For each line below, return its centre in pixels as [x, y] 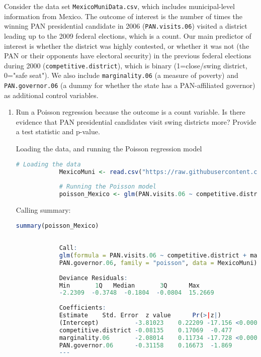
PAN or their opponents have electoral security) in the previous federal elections [128, 56]
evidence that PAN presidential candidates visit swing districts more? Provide [136, 121]
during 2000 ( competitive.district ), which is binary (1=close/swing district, [126, 65]
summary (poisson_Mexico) [57, 226]
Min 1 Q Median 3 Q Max [129, 285]
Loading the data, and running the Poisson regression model [109, 149]
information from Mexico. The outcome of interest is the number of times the [123, 16]
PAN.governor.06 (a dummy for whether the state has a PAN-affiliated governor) [130, 85]
